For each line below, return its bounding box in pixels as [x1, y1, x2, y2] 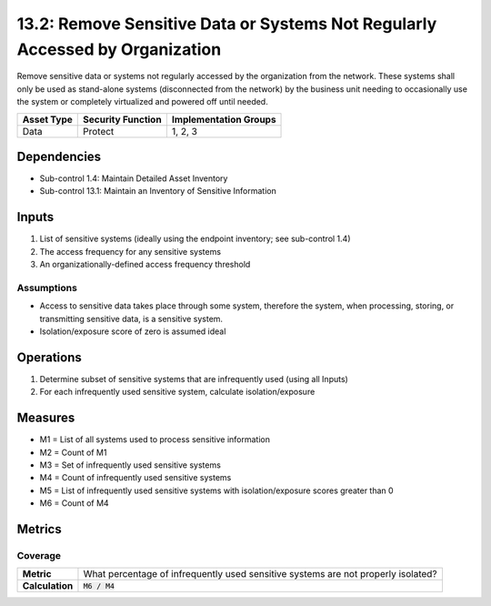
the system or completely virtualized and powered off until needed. [16, 96, 268, 107]
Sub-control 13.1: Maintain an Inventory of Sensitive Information [39, 186, 276, 197]
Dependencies [16, 148, 102, 164]
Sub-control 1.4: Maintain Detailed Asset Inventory [39, 173, 228, 184]
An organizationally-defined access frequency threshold [39, 259, 251, 270]
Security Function [83, 113, 163, 126]
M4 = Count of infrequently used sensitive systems [39, 472, 232, 483]
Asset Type [22, 113, 73, 126]
